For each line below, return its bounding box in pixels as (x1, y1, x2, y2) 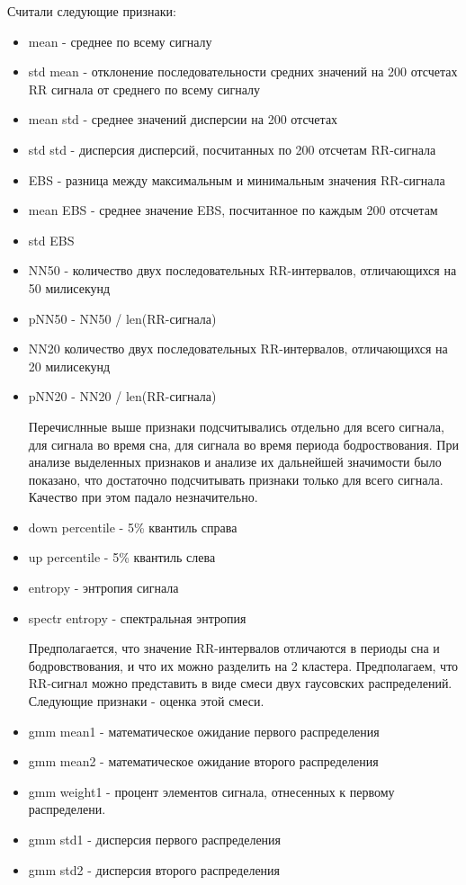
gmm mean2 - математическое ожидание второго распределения (28, 752, 379, 771)
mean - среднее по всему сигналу (28, 31, 212, 50)
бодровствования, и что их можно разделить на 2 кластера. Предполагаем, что (28, 656, 459, 675)
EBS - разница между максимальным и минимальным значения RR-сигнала (28, 170, 445, 189)
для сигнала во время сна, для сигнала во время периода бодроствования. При (28, 434, 459, 453)
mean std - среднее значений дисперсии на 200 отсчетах (28, 110, 338, 129)
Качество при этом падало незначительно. (28, 487, 258, 506)
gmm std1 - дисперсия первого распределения (28, 830, 282, 848)
